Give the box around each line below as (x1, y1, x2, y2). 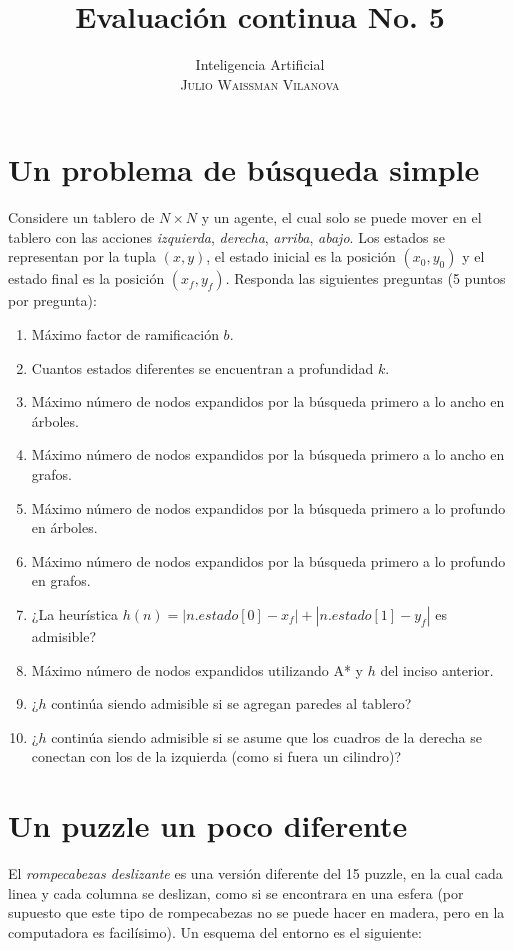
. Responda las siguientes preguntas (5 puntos (225, 268, 506, 289)
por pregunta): (8, 290, 97, 311)
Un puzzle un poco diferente (8, 805, 408, 846)
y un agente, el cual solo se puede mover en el (201, 207, 482, 228)
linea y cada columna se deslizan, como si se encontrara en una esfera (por (8, 882, 464, 903)
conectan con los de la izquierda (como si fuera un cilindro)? (31, 746, 402, 767)
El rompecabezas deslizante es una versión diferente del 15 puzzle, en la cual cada (8, 863, 503, 884)
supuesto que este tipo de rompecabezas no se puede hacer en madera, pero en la (8, 902, 505, 923)
